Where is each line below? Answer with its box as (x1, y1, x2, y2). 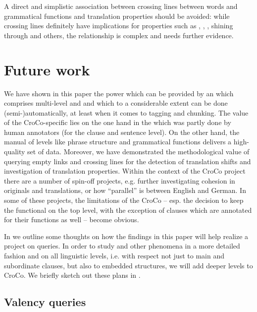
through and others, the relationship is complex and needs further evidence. (4, 30, 234, 40)
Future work (4, 59, 90, 79)
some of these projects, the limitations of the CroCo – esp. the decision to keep (4, 195, 244, 205)
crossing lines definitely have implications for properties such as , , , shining (4, 20, 233, 31)
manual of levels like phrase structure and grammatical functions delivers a (4, 136, 232, 147)
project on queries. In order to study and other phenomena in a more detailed (4, 241, 240, 251)
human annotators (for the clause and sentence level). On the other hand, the (4, 126, 240, 137)
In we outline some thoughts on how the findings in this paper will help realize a (4, 231, 249, 241)
